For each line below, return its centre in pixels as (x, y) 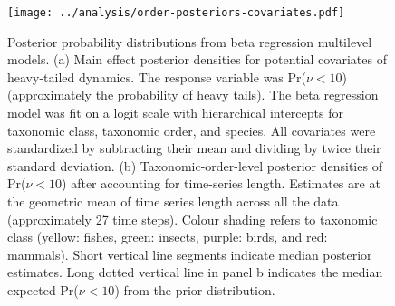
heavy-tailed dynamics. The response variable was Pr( (157, 76)
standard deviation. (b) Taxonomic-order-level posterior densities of (195, 165)
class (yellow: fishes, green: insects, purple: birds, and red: (168, 237)
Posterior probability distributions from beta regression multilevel (190, 41)
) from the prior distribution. (195, 289)
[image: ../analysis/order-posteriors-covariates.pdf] (176, 13)
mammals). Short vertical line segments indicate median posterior (190, 254)
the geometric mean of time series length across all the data (173, 201)
